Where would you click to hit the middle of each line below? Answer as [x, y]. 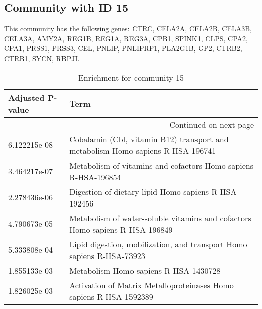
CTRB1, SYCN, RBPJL [42, 58]
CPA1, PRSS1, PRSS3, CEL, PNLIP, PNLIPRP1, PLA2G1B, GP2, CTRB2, [123, 48]
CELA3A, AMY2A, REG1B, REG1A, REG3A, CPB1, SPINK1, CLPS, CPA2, [126, 38]
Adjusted [26, 97]
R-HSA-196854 [95, 177]
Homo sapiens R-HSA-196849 [121, 229]
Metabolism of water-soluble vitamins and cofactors [160, 218]
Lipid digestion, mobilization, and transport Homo [158, 244]
